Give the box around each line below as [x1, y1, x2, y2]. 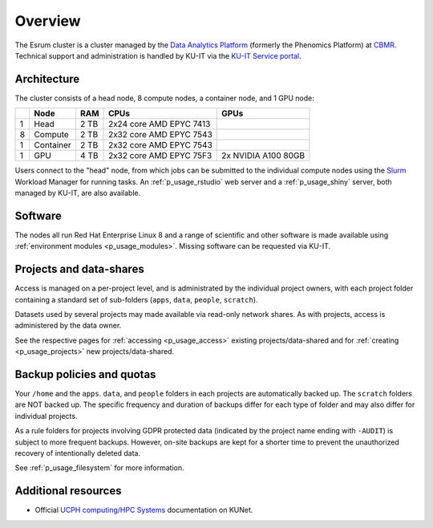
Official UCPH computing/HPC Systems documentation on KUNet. [34, 506, 253, 515]
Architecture [14, 72, 80, 86]
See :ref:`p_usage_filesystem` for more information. [14, 463, 184, 473]
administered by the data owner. [14, 321, 122, 331]
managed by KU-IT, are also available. [14, 189, 141, 198]
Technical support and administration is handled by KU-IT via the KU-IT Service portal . [14, 51, 301, 60]
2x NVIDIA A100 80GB [221, 150, 305, 161]
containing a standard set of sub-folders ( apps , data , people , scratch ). [14, 294, 258, 304]
